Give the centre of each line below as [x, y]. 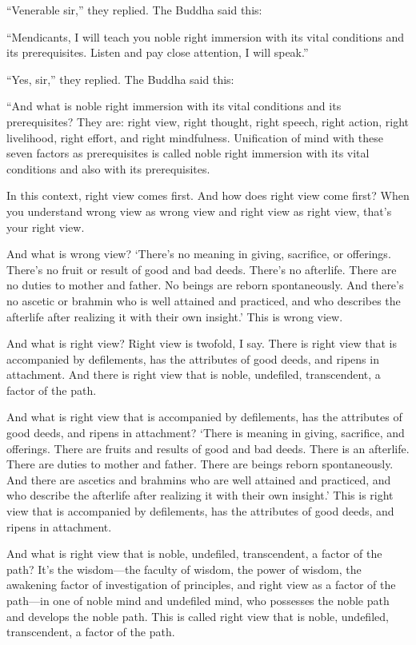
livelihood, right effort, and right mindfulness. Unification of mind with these [195, 137]
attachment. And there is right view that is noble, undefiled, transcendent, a [194, 374]
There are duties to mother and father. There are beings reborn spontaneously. [200, 464]
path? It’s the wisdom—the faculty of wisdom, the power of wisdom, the [184, 569]
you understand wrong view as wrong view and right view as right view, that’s [199, 211]
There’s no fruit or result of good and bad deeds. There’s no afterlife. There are [202, 269]
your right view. [46, 227]
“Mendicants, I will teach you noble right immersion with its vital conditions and [206, 36]
